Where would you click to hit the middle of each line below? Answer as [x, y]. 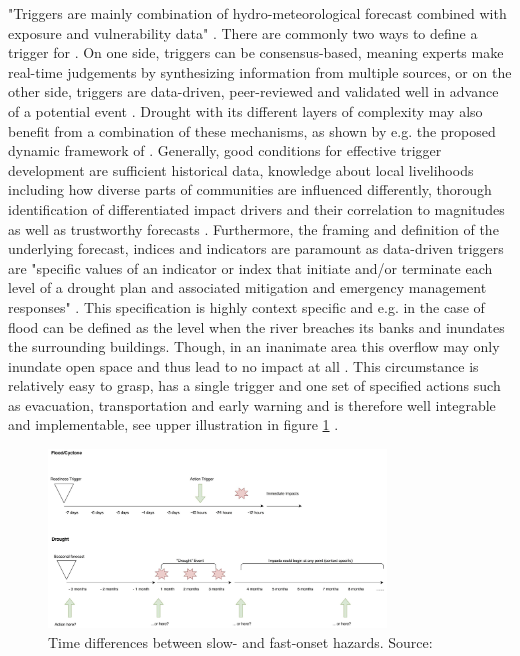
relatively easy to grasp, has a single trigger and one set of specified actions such [254, 385]
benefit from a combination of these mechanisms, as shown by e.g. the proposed [252, 130]
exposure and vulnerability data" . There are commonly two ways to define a [243, 32]
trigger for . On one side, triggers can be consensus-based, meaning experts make [256, 52]
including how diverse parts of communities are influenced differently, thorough [250, 189]
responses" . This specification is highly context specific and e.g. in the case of [246, 306]
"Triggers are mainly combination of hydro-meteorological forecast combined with [257, 13]
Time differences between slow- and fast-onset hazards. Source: [240, 641]
